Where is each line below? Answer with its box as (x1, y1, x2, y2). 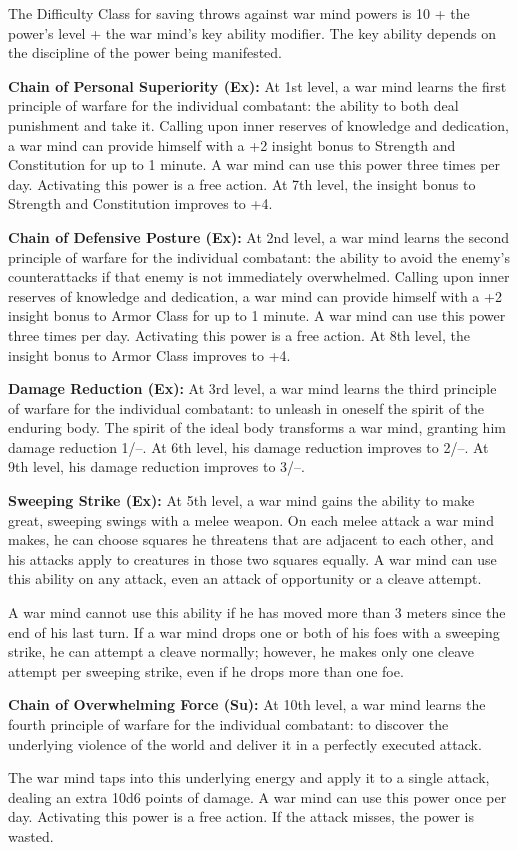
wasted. (8, 825, 54, 846)
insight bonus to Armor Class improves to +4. (8, 344, 291, 365)
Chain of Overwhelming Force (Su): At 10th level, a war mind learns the (8, 694, 486, 715)
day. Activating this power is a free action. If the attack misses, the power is (8, 806, 475, 827)
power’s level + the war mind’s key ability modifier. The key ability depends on (8, 22, 497, 43)
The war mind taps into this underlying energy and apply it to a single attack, (8, 767, 490, 788)
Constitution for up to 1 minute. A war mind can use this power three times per (8, 154, 501, 175)
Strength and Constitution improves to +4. (8, 193, 273, 214)
